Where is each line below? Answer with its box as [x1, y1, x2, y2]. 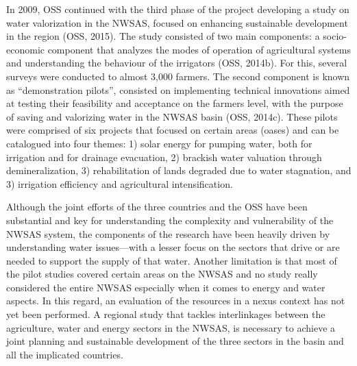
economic [6, 42, 45, 56]
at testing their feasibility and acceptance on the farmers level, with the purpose [6, 96, 343, 110]
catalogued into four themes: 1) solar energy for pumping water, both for [6, 136, 312, 150]
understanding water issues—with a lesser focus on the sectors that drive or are [6, 240, 340, 254]
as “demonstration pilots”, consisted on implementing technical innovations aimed [6, 82, 350, 97]
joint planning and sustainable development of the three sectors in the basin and [6, 334, 344, 348]
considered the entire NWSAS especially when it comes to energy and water [6, 280, 325, 294]
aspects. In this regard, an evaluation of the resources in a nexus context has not [6, 293, 345, 308]
